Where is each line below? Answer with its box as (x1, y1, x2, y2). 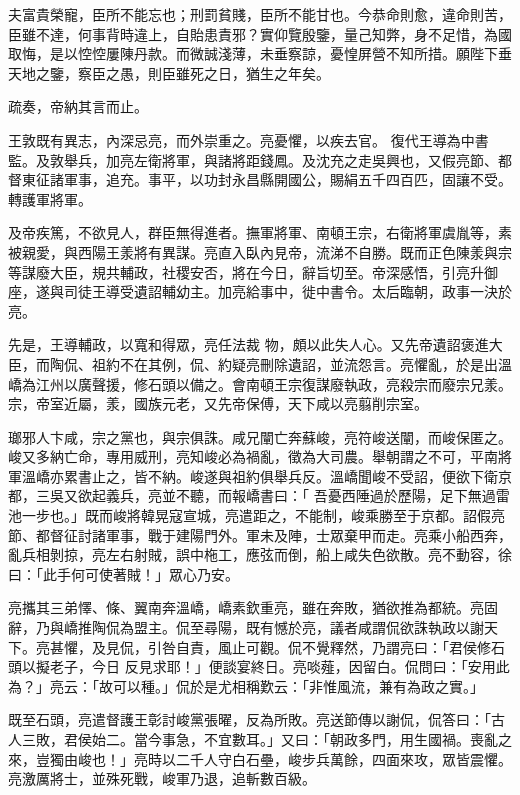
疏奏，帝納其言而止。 (8, 96, 148, 117)
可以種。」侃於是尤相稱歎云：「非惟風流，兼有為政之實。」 (112, 675, 484, 696)
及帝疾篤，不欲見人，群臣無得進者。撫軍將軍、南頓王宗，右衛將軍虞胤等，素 (8, 222, 512, 243)
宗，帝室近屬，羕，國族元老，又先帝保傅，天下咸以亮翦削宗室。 (8, 393, 428, 414)
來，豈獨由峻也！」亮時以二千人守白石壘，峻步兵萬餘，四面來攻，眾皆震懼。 (8, 748, 512, 769)
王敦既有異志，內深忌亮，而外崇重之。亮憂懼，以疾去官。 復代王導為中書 (8, 129, 489, 150)
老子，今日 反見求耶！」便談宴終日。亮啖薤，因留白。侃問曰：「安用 (49, 656, 496, 677)
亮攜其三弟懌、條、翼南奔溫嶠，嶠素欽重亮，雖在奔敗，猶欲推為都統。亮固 (8, 597, 498, 618)
